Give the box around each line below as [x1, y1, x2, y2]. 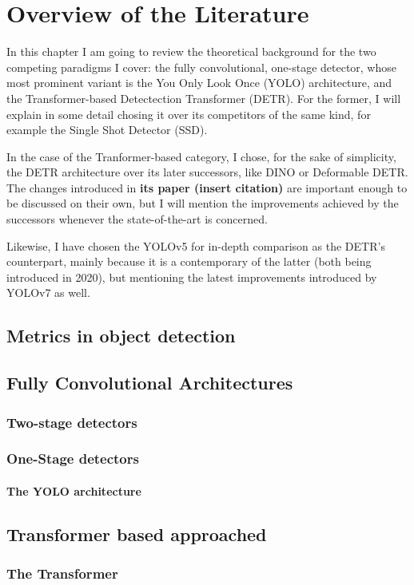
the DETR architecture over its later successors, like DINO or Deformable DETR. [6, 164, 408, 180]
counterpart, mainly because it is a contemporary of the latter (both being [6, 253, 372, 270]
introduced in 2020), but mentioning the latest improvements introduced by [6, 268, 377, 285]
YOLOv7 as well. [6, 284, 90, 301]
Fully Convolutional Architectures [6, 370, 293, 395]
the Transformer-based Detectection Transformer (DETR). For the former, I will [6, 89, 401, 106]
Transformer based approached [6, 521, 267, 546]
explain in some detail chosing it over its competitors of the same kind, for [6, 105, 371, 122]
